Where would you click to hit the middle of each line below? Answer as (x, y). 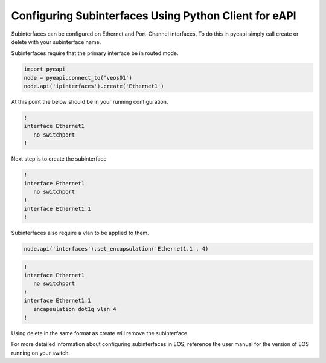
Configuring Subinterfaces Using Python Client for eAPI (154, 16)
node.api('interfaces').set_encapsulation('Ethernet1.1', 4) (116, 249)
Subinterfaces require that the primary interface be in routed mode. (95, 53)
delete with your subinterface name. (56, 42)
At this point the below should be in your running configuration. (90, 102)
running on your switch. (41, 353)
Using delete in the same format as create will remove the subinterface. (100, 333)
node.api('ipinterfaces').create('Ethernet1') (94, 86)
